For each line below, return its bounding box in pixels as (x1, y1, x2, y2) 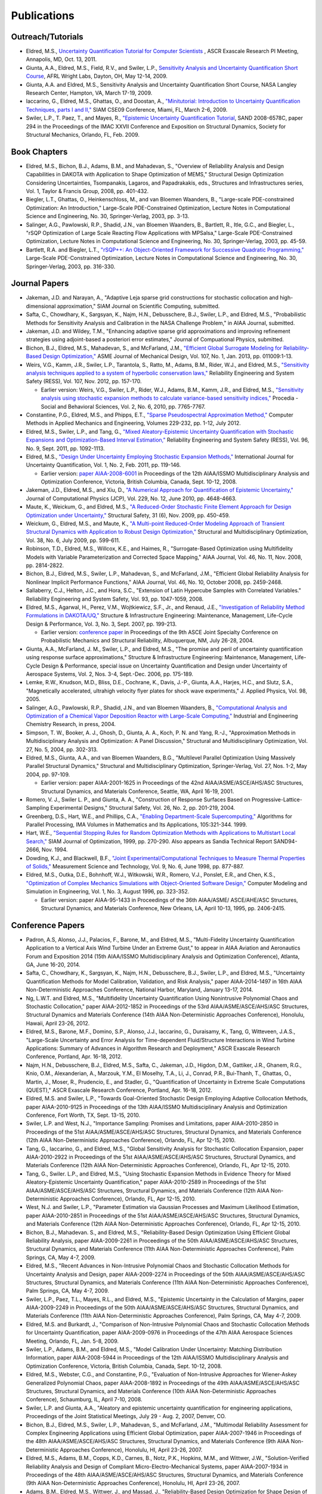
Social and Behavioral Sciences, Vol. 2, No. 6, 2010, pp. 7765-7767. (41, 403, 206, 410)
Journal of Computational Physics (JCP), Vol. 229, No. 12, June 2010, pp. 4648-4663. (26, 495, 237, 502)
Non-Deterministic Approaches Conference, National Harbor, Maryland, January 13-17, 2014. (26, 986, 253, 993)
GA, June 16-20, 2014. (26, 961, 80, 968)
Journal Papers (11, 278, 69, 289)
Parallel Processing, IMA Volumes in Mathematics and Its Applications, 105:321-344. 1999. (26, 821, 247, 828)
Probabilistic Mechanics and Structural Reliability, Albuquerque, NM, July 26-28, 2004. (41, 637, 254, 644)
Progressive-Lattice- (251, 795, 302, 803)
